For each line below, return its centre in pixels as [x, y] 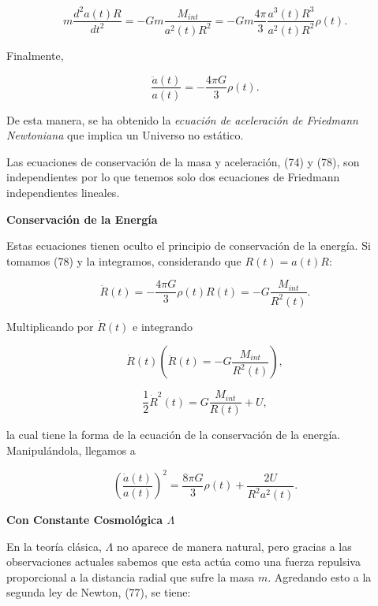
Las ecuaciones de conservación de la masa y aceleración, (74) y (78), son [183, 161]
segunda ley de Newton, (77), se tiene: [99, 592]
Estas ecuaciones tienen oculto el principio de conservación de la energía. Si [189, 245]
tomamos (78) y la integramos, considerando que [124, 260]
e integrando [163, 326]
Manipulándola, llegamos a [71, 450]
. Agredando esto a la [320, 576]
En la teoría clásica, [54, 546]
